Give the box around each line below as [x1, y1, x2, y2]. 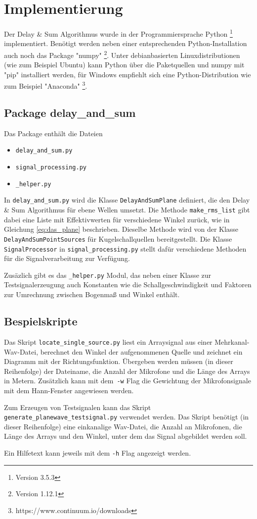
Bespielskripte [4, 313, 78, 329]
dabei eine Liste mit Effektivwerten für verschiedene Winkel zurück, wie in [4, 214, 230, 224]
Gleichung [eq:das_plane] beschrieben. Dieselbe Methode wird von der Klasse [4, 224, 239, 234]
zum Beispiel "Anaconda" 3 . [4, 79, 87, 91]
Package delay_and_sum [4, 105, 136, 120]
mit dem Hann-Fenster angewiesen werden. [4, 385, 134, 395]
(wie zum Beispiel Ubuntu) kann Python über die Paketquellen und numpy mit [4, 59, 245, 70]
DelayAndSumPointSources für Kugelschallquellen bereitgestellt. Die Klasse [4, 233, 232, 244]
